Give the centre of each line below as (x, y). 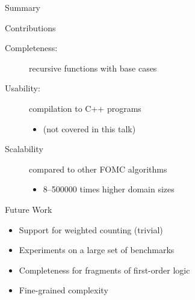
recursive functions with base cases (93, 68)
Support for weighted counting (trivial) (91, 229)
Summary (23, 7)
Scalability (24, 149)
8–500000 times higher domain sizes (109, 189)
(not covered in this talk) (89, 128)
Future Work (29, 209)
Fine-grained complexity (63, 290)
